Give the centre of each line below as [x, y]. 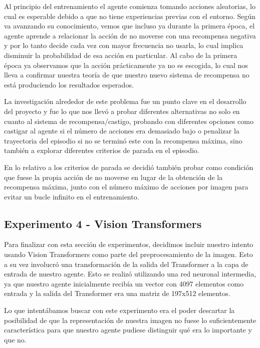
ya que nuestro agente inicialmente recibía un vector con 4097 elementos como [124, 283]
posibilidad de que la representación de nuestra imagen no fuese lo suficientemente [130, 320]
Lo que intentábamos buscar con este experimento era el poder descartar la [119, 310]
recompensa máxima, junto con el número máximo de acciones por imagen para [126, 187]
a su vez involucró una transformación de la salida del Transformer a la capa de [126, 264]
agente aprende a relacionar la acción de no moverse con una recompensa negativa [130, 35]
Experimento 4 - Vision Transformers [103, 223]
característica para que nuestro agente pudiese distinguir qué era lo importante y [128, 330]
